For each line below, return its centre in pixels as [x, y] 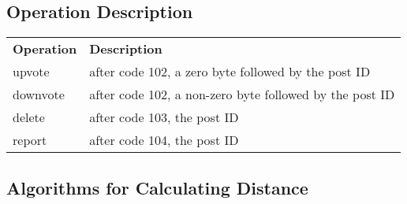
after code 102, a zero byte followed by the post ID [230, 72]
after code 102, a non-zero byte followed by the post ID [242, 95]
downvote [39, 95]
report [30, 140]
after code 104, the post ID [164, 140]
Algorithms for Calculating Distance [157, 187]
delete [29, 117]
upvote [31, 72]
